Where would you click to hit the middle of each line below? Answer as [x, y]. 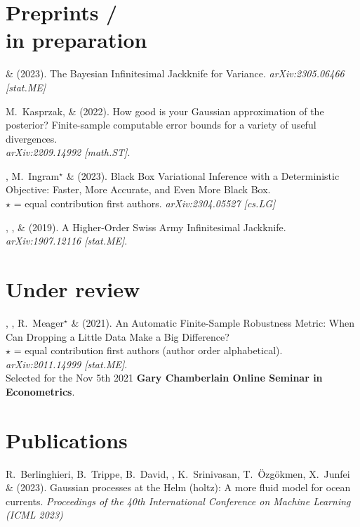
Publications [67, 440]
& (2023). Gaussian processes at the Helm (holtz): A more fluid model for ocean [178, 487]
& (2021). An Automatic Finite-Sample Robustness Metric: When [213, 322]
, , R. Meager [35, 322]
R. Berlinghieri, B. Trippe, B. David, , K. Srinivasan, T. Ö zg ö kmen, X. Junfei [178, 473]
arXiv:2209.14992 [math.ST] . [68, 152]
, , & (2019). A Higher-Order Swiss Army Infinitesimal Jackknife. [146, 227]
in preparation [76, 40]
